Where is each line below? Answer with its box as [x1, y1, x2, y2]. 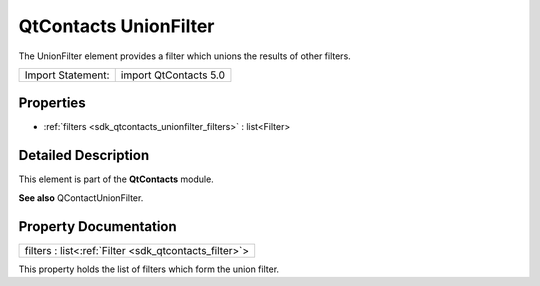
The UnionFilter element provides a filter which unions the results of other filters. [18, 50, 352, 62]
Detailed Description [18, 147, 150, 164]
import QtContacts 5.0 [120, 68, 225, 82]
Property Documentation [18, 218, 177, 235]
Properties [18, 95, 86, 112]
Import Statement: [24, 68, 110, 82]
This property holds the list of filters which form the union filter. [18, 263, 280, 275]
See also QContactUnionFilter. [18, 191, 144, 204]
